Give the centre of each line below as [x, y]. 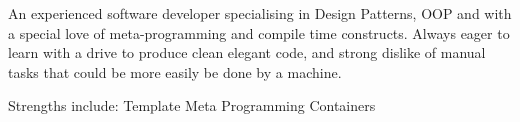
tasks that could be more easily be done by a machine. [175, 71]
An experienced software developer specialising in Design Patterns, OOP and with [260, 13]
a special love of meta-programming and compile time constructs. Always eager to [259, 32]
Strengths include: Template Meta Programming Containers [192, 105]
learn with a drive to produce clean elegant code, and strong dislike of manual [247, 52]
